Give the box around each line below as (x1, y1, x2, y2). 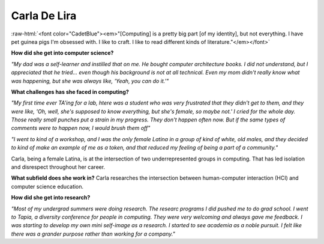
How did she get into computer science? (11, 49, 114, 56)
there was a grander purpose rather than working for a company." (11, 230, 175, 237)
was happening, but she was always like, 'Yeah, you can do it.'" (11, 77, 169, 84)
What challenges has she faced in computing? (11, 88, 129, 96)
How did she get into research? (11, 194, 91, 201)
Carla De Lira (11, 9, 77, 22)
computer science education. (11, 183, 84, 190)
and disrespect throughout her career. (11, 163, 105, 171)
